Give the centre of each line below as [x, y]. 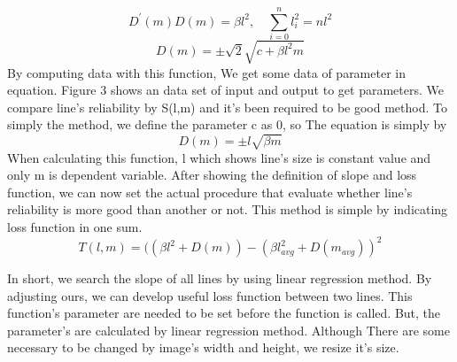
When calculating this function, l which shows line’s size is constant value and [219, 157]
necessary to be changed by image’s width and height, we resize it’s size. [203, 347]
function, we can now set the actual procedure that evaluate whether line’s [210, 192]
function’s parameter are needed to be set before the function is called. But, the [224, 313]
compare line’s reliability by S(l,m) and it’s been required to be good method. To [227, 107]
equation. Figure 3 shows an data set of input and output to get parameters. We [225, 90]
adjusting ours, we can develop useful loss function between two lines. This [210, 295]
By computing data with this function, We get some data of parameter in [206, 72]
